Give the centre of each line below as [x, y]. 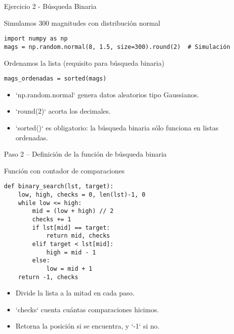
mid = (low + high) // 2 [73, 211]
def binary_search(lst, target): [59, 187]
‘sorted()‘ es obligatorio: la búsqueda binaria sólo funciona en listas [117, 127]
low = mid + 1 [69, 269]
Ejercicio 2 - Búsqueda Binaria [50, 6]
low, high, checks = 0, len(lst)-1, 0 [82, 194]
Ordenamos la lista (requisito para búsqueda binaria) [84, 63]
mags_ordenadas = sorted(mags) [55, 79]
